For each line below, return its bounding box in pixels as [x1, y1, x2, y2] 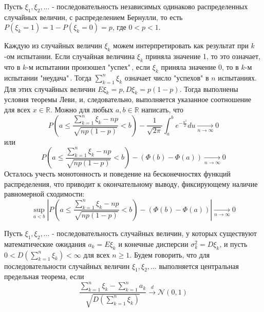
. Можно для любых [50, 104, 114, 114]
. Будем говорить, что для [129, 249, 210, 260]
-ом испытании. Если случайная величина [4, 51, 135, 62]
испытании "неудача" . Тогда [4, 72, 91, 83]
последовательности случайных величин [4, 260, 130, 271]
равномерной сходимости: [4, 188, 85, 199]
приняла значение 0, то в [161, 61, 239, 72]
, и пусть [219, 238, 248, 249]
